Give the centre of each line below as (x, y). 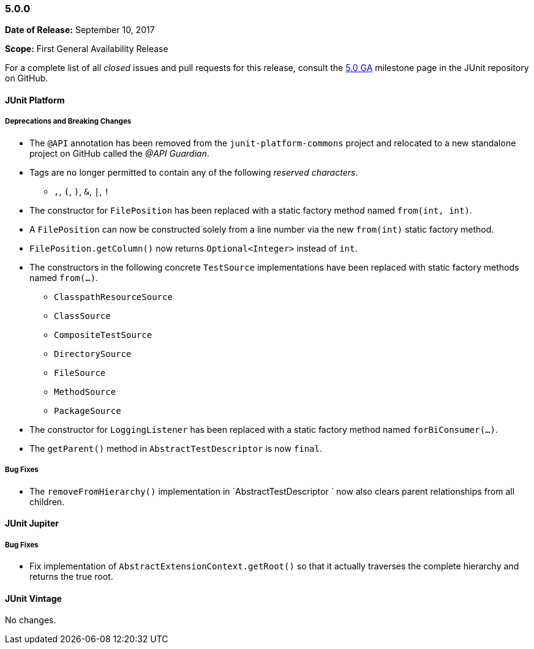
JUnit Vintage (33, 598)
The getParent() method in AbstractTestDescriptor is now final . (176, 448)
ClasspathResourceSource (113, 297)
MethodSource (85, 392)
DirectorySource (93, 354)
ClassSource (82, 316)
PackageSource (88, 411)
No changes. (31, 620)
